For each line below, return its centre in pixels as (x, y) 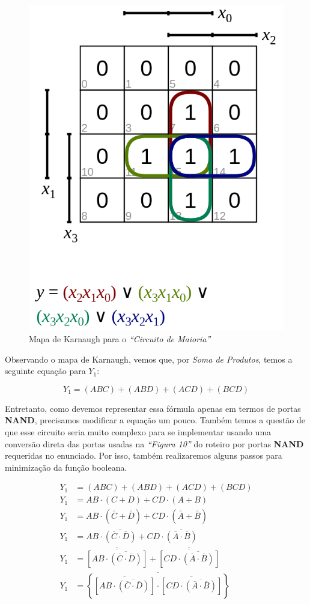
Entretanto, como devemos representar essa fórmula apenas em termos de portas (153, 408)
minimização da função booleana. (66, 467)
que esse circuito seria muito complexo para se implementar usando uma (138, 431)
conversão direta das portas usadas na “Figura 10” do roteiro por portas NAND (154, 443)
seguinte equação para (45, 371)
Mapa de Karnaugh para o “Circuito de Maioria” (120, 339)
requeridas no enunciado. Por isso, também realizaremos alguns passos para (144, 455)
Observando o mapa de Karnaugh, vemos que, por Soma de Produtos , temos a (149, 359)
